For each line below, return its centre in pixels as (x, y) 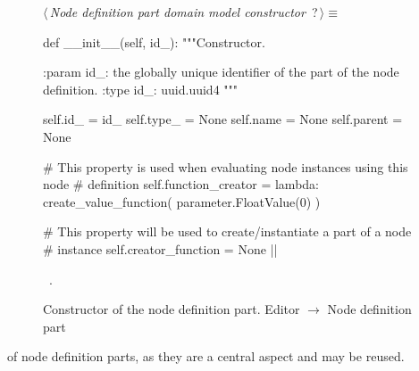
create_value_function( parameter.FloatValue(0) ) (182, 201)
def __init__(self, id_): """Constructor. (154, 41)
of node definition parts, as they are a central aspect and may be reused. (206, 356)
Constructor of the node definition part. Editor (172, 309)
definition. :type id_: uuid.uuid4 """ (141, 89)
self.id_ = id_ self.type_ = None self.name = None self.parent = (223, 119)
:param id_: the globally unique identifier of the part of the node (221, 72)
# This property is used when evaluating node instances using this (226, 166)
